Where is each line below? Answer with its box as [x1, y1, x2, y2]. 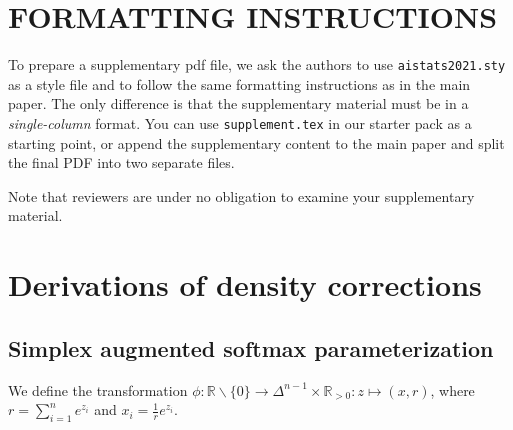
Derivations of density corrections [8, 264, 482, 305]
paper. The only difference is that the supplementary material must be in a [8, 93, 469, 114]
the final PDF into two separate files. [8, 152, 235, 173]
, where [430, 379, 475, 400]
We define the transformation [8, 379, 188, 400]
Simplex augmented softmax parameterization [8, 332, 494, 363]
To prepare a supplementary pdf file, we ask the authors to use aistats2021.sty [8, 54, 506, 75]
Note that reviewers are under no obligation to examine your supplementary [8, 185, 475, 206]
